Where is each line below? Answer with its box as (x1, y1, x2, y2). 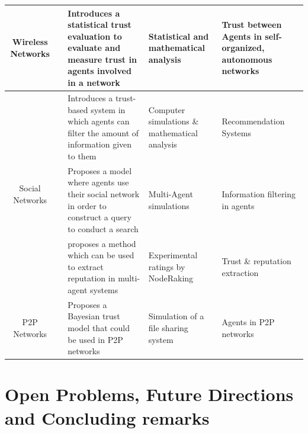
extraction (222, 266, 259, 278)
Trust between (222, 18, 282, 31)
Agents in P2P (222, 316, 275, 328)
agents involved (68, 65, 131, 77)
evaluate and (68, 41, 121, 54)
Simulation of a (148, 310, 204, 322)
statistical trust (68, 18, 131, 31)
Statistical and (148, 30, 209, 42)
